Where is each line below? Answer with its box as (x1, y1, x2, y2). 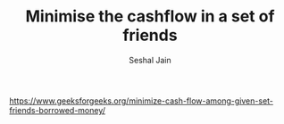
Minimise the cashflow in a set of (25, 6, 275, 27)
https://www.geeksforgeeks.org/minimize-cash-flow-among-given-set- (9, 95, 274, 106)
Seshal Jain (129, 54, 171, 65)
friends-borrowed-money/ (9, 104, 105, 115)
